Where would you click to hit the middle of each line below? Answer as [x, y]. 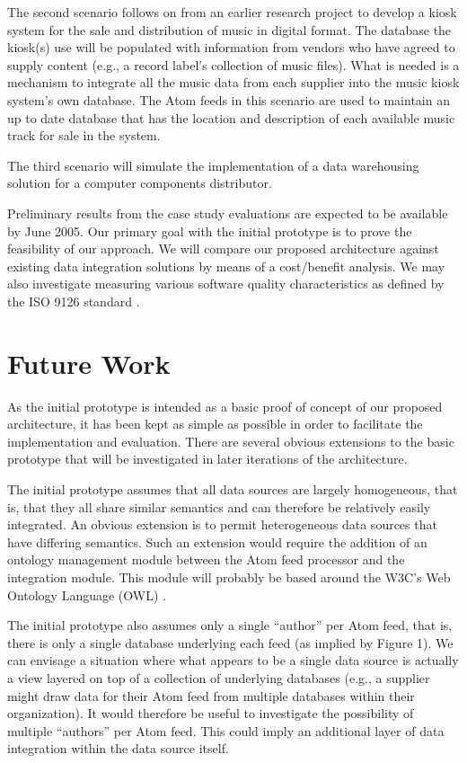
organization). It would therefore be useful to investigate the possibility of [211, 713]
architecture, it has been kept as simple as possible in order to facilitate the [215, 424]
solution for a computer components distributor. [140, 183]
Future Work [89, 363]
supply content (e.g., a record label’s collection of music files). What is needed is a [233, 64]
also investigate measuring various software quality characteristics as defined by [226, 284]
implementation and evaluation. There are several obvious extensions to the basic [231, 441]
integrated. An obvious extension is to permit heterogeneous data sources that [222, 524]
